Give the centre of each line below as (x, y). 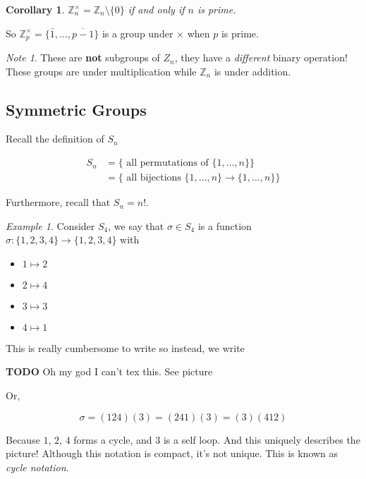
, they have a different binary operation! (261, 57)
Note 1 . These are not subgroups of (83, 57)
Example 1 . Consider (50, 225)
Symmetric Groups (76, 109)
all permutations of (167, 163)
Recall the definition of (55, 139)
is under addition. (252, 71)
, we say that (136, 225)
